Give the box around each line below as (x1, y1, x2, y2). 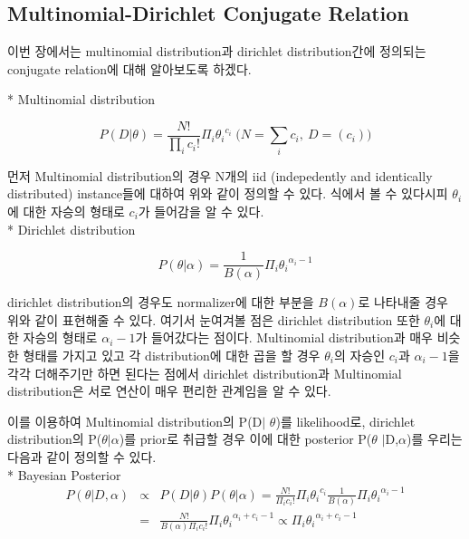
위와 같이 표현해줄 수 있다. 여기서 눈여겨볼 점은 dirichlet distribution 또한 (7, 310, 420, 329)
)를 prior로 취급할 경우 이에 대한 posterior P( (119, 429, 372, 448)
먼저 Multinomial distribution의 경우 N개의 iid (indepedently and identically (7, 166, 433, 185)
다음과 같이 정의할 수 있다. (7, 447, 157, 466)
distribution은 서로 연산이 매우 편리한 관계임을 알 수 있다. (7, 381, 331, 400)
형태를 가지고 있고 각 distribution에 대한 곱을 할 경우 (23, 346, 321, 364)
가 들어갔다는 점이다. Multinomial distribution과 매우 (135, 328, 433, 347)
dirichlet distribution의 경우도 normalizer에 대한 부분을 (7, 293, 314, 312)
